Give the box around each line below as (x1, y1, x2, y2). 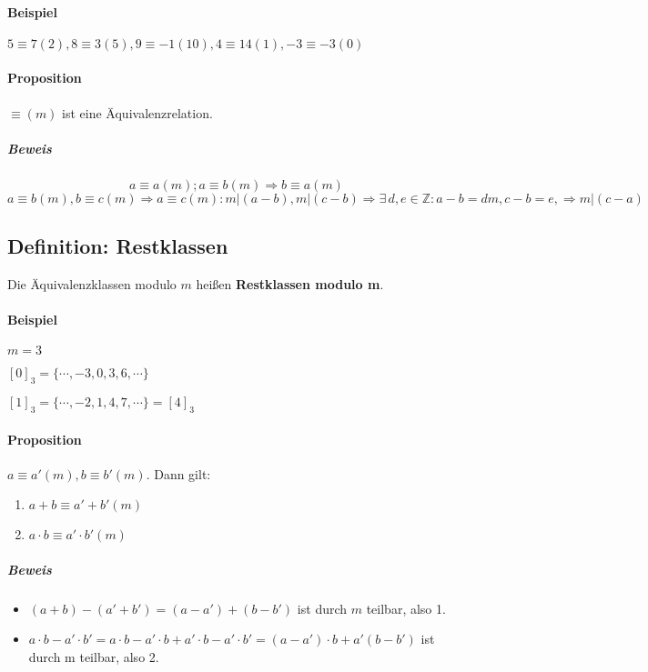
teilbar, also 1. (366, 598, 446, 617)
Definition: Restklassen (7, 232, 228, 260)
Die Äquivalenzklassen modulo (7, 274, 177, 293)
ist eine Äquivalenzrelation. (62, 103, 213, 122)
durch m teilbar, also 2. (28, 647, 159, 667)
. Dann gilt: (146, 464, 211, 483)
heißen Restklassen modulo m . (196, 274, 384, 293)
